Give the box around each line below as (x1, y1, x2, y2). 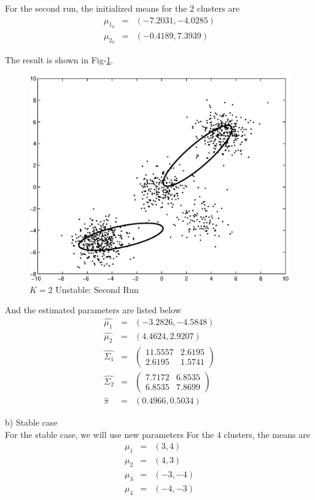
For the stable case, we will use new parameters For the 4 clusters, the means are (5, 428, 310, 440)
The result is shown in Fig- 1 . (5, 53, 114, 66)
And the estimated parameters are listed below (5, 303, 181, 316)
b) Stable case (5, 416, 58, 429)
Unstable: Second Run (55, 283, 139, 295)
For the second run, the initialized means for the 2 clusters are (5, 2, 240, 14)
